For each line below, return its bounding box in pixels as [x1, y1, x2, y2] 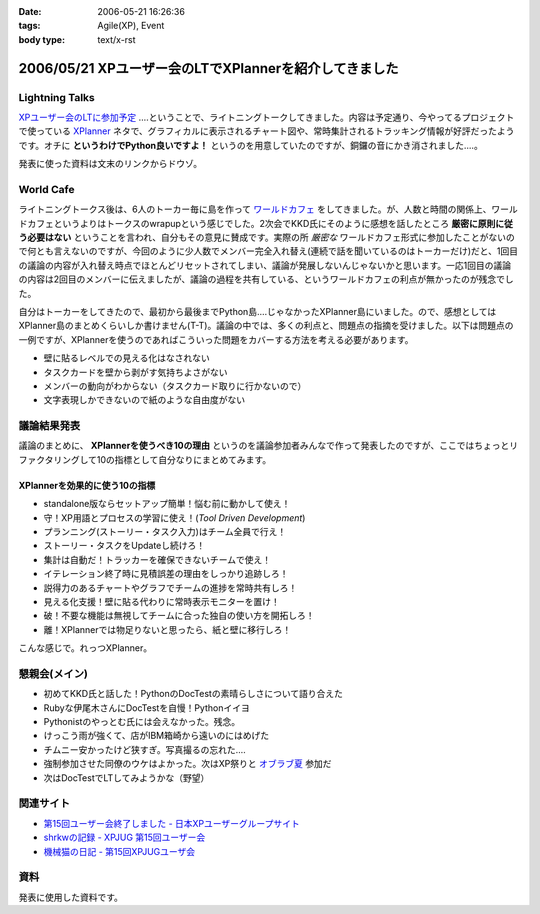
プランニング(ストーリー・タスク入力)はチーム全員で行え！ [43, 526, 287, 538]
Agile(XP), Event [97, 20, 165, 32]
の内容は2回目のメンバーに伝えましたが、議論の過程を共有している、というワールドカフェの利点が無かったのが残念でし [18, 273, 514, 285]
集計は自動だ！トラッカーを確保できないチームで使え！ [43, 553, 272, 565]
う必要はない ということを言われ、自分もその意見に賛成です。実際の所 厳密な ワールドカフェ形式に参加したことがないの [18, 231, 515, 244]
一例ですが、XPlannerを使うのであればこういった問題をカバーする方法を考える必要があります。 [18, 333, 414, 345]
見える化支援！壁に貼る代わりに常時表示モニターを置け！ [43, 595, 280, 607]
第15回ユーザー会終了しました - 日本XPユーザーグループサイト [43, 817, 300, 829]
